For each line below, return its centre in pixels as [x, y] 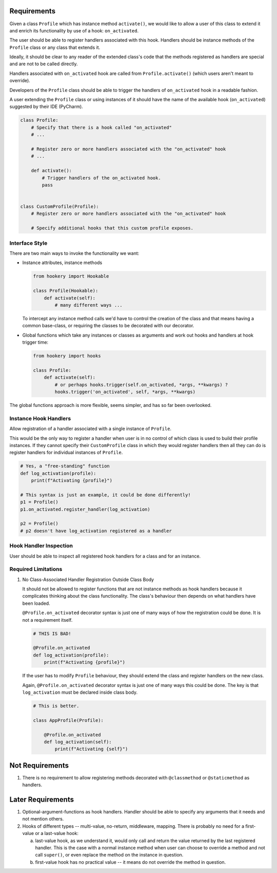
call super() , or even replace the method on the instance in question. [109, 855]
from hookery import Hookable [71, 276]
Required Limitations [36, 569]
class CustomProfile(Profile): [60, 207]
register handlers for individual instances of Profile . [66, 453]
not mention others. [43, 819]
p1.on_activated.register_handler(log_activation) [85, 509]
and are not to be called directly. [44, 64]
